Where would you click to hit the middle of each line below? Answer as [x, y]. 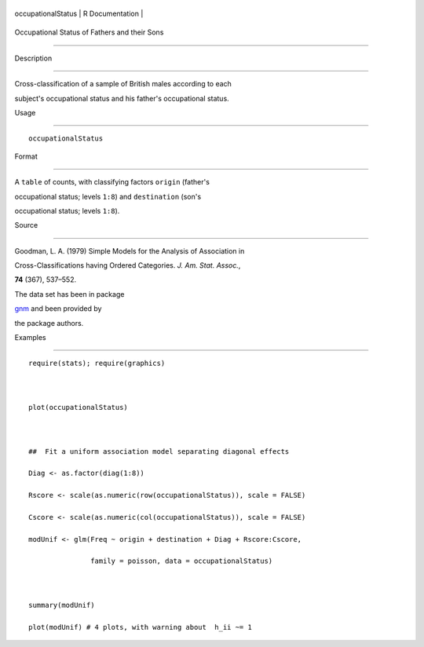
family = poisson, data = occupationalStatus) [182, 561]
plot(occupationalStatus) [79, 407]
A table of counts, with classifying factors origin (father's [112, 182]
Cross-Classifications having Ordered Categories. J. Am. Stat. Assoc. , [128, 265]
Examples [30, 338]
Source [26, 225]
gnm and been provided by [58, 309]
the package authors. [49, 323]
